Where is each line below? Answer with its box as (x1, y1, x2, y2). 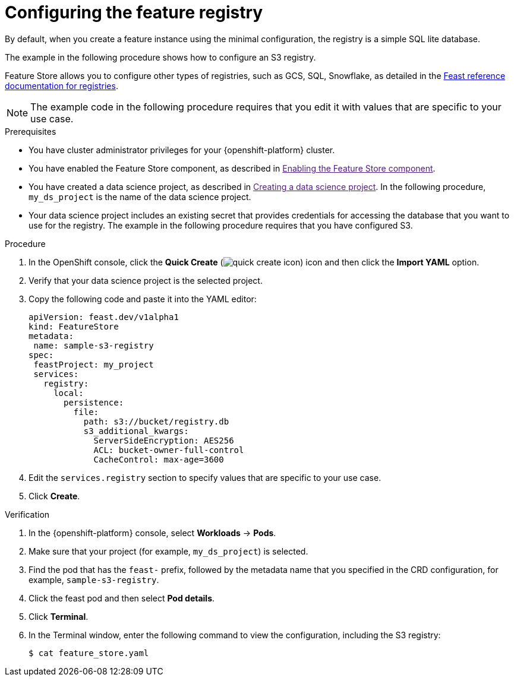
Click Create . (29, 490, 80, 501)
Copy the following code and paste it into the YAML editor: (29, 293, 257, 304)
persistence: (64, 397, 124, 407)
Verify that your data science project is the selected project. (29, 275, 263, 286)
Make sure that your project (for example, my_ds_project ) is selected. (29, 546, 308, 556)
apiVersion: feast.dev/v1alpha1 (29, 312, 179, 322)
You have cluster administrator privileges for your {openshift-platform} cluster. (29, 144, 335, 155)
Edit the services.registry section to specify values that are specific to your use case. (29, 472, 381, 483)
